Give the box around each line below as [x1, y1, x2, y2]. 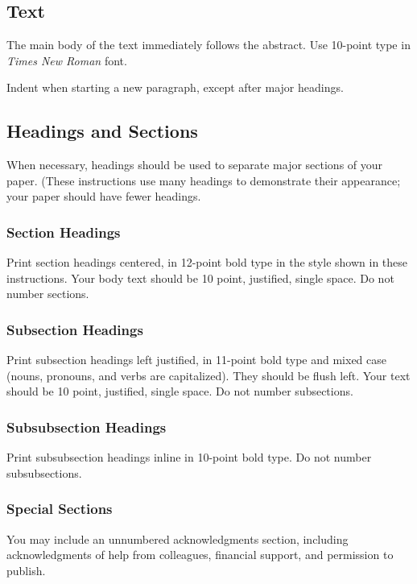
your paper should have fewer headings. [6, 188, 201, 205]
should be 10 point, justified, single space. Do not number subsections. [6, 383, 353, 400]
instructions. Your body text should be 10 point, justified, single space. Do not [6, 269, 394, 286]
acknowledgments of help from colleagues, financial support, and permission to [6, 546, 394, 563]
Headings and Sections [6, 118, 198, 143]
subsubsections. [6, 464, 82, 481]
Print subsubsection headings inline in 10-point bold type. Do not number [6, 449, 372, 466]
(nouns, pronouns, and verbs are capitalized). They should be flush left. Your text [6, 367, 411, 383]
